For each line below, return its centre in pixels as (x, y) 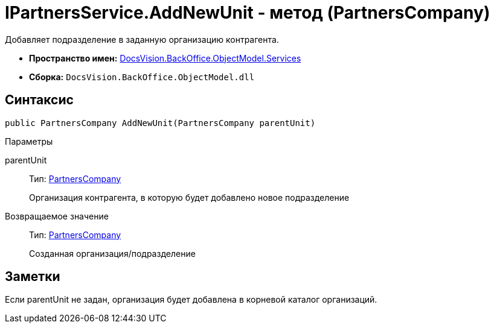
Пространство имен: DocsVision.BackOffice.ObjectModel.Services (165, 58)
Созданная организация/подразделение (112, 253)
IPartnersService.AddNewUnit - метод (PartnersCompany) (248, 13)
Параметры (29, 141)
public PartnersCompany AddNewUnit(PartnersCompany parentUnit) (160, 123)
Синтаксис (39, 100)
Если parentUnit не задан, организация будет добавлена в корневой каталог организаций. (191, 300)
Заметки (33, 277)
